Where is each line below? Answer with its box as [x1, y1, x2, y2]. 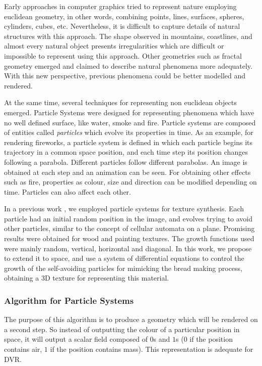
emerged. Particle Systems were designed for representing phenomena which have [4, 107, 254, 117]
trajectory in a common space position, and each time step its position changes [4, 147, 248, 157]
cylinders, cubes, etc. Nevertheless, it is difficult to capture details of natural [4, 21, 240, 31]
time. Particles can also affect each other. [4, 186, 131, 197]
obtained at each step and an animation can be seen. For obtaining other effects [4, 166, 251, 177]
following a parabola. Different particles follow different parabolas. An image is [4, 156, 247, 167]
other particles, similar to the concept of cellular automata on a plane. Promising [4, 223, 255, 234]
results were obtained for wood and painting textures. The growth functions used [4, 233, 254, 244]
